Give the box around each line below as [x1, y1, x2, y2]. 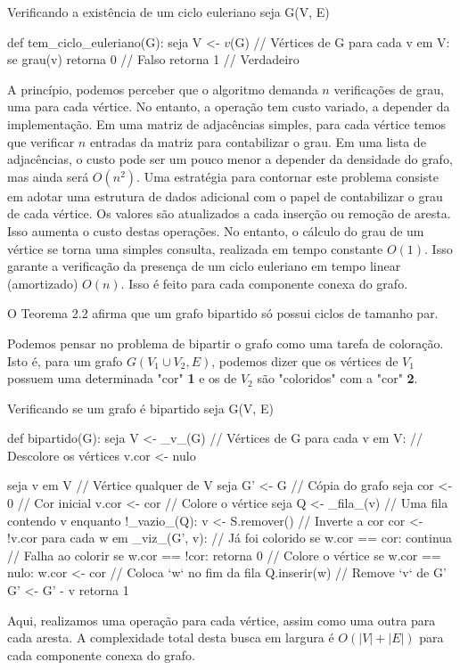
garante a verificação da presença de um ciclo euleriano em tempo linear [7, 257, 401, 275]
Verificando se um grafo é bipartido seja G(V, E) [7, 398, 274, 417]
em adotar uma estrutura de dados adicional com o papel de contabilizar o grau [7, 186, 443, 205]
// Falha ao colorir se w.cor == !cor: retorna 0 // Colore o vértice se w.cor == [7, 545, 441, 564]
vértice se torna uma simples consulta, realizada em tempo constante [7, 239, 383, 257]
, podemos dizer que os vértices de [211, 351, 398, 370]
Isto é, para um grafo [7, 351, 123, 370]
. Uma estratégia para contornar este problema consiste [136, 167, 439, 185]
